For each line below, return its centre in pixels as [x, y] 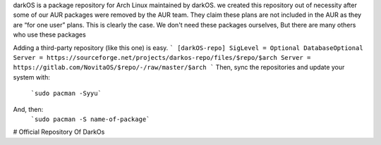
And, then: [28, 109]
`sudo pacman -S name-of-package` [90, 119]
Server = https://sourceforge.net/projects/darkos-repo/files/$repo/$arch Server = [162, 57]
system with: [32, 77]
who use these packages [49, 34]
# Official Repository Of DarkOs [59, 132]
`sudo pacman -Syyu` [66, 94]
